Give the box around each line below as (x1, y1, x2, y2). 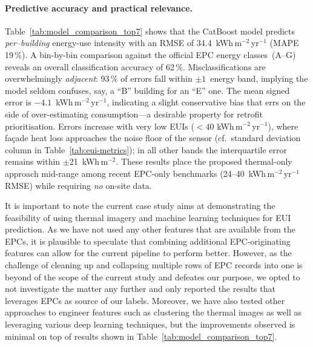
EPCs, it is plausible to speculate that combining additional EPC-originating (5, 234, 291, 247)
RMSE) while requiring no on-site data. (5, 179, 152, 191)
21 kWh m (69, 155, 108, 168)
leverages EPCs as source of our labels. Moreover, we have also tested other (5, 294, 285, 306)
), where (268, 119, 298, 132)
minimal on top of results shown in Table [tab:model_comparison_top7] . (5, 329, 277, 342)
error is (5, 96, 31, 108)
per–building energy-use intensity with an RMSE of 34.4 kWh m (5, 36, 242, 49)
